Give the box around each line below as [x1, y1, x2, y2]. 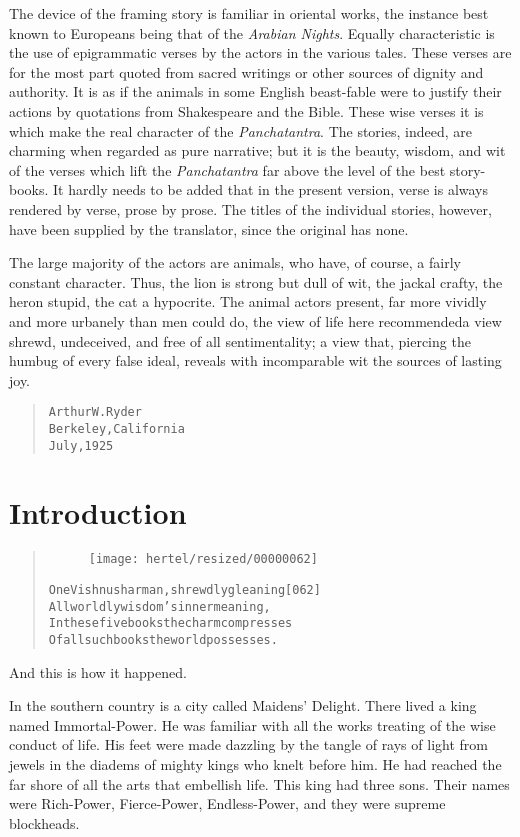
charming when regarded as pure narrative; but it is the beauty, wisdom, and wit [9, 140, 506, 161]
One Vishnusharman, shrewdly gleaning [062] [48, 583, 321, 598]
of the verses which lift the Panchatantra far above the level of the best [9, 159, 446, 180]
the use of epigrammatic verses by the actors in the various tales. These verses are [9, 42, 512, 63]
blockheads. [9, 812, 80, 833]
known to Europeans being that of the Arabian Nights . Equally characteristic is [9, 22, 495, 43]
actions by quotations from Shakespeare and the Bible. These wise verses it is [9, 100, 484, 121]
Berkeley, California [48, 421, 185, 436]
